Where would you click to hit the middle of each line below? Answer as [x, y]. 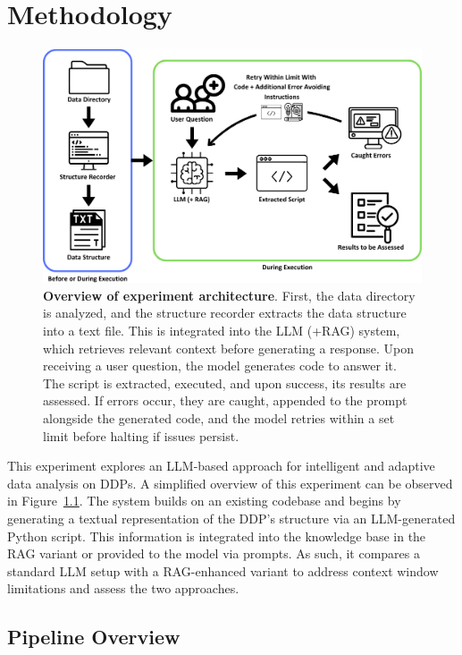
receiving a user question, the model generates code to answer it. [220, 366]
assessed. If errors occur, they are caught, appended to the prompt [225, 400]
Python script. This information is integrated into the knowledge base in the [217, 536]
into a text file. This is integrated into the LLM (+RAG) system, [222, 330]
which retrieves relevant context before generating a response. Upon [229, 348]
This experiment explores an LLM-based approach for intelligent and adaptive [221, 466]
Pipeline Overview [94, 637]
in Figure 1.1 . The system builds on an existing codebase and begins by [204, 501]
